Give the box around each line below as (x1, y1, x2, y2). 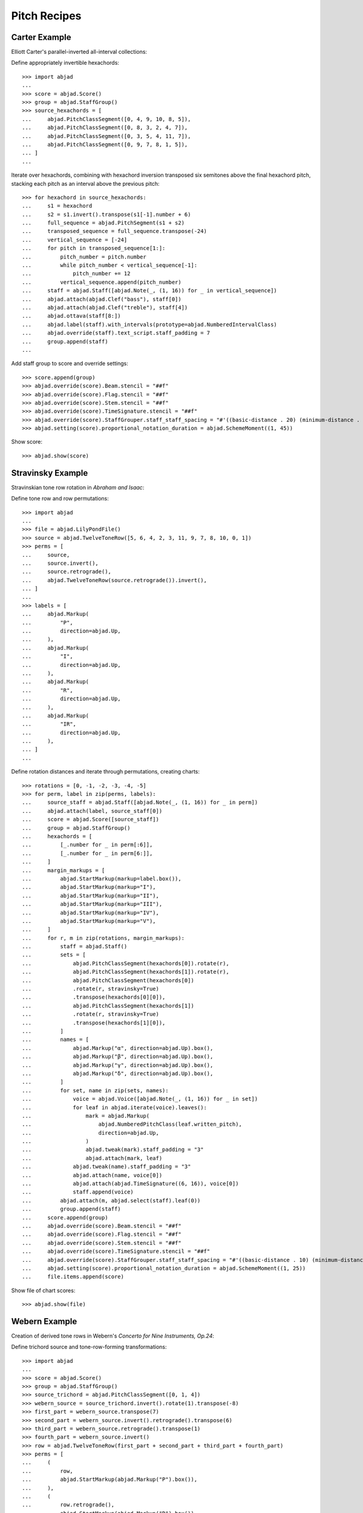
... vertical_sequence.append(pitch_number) (22, 278, 181, 286)
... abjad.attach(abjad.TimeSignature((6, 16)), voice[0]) (22, 1180, 239, 1187)
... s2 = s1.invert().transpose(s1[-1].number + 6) (22, 211, 191, 218)
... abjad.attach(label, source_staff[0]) (22, 807, 163, 814)
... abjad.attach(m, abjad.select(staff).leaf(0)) (22, 1197, 201, 1204)
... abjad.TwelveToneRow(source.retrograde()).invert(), (22, 577, 207, 583)
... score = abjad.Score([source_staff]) (22, 816, 160, 823)
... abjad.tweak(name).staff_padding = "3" (22, 1163, 191, 1170)
